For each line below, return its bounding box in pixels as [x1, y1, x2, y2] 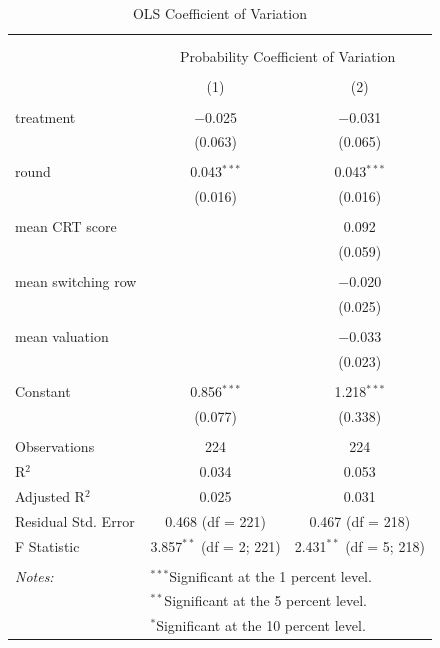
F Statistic [15, 535, 80, 556]
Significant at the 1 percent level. [169, 565, 372, 586]
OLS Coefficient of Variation [132, 3, 307, 23]
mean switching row [15, 271, 137, 292]
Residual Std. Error [15, 510, 135, 531]
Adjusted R [15, 485, 85, 506]
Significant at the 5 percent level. [164, 590, 367, 611]
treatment [15, 106, 76, 127]
